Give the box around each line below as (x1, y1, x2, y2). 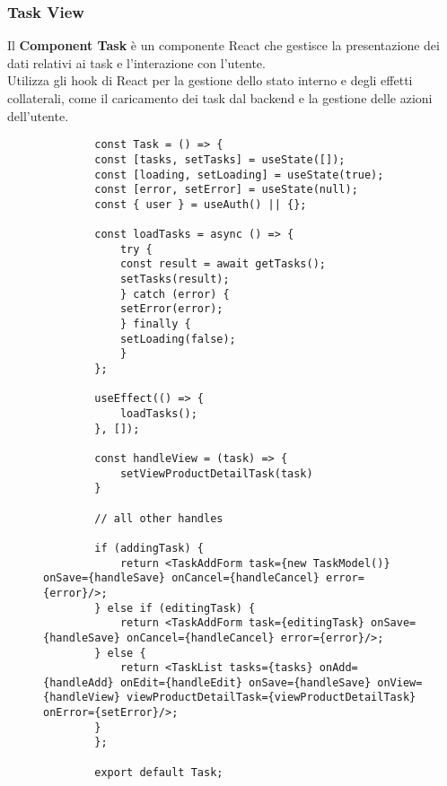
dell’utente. (7, 106, 69, 125)
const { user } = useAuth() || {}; (94, 197, 307, 211)
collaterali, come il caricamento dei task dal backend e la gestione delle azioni (7, 89, 433, 107)
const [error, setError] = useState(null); (94, 183, 358, 196)
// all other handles (94, 511, 223, 525)
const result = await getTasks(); (119, 258, 326, 271)
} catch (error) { (119, 287, 230, 301)
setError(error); (119, 302, 223, 316)
